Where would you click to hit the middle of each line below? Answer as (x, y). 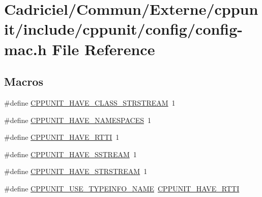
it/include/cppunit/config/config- (124, 29)
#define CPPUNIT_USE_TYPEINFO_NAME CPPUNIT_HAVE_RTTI (122, 188)
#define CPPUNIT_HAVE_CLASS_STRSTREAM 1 (90, 102)
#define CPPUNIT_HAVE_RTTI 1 (62, 137)
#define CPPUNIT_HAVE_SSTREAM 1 (70, 154)
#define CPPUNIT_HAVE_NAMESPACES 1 (78, 120)
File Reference (104, 49)
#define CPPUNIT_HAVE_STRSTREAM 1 (76, 171)
